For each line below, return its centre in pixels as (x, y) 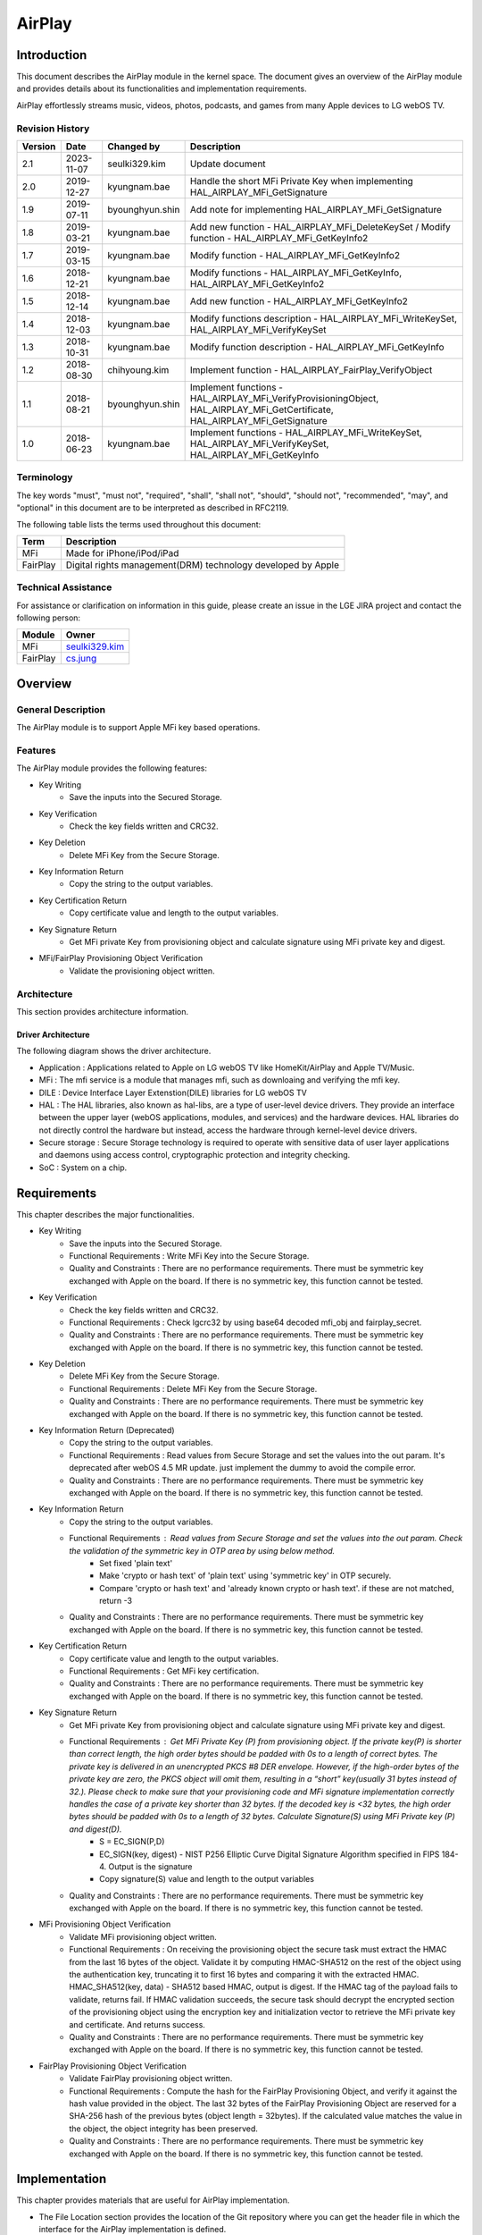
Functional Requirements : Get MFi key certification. (164, 1671)
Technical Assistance (64, 587)
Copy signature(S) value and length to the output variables (207, 1879)
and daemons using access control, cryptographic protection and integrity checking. (195, 1155)
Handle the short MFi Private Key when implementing (302, 181)
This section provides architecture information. (103, 1011)
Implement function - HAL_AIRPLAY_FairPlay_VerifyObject (311, 369)
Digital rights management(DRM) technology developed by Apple (202, 565)
